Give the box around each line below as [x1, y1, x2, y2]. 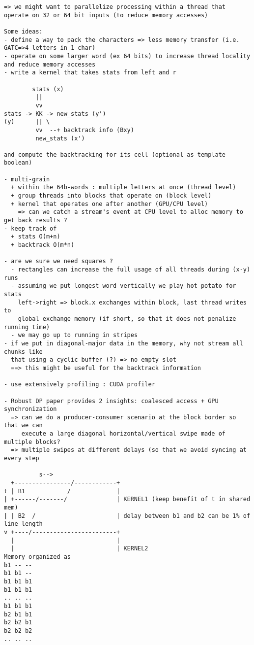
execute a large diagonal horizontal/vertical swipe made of [21, 430, 226, 438]
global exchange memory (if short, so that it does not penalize [18, 315, 236, 322]
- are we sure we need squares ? [4, 258, 113, 265]
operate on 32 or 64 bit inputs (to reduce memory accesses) [4, 11, 208, 19]
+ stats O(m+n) [11, 233, 60, 240]
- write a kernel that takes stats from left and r [4, 69, 176, 76]
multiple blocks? [4, 438, 60, 445]
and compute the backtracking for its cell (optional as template [4, 151, 226, 158]
